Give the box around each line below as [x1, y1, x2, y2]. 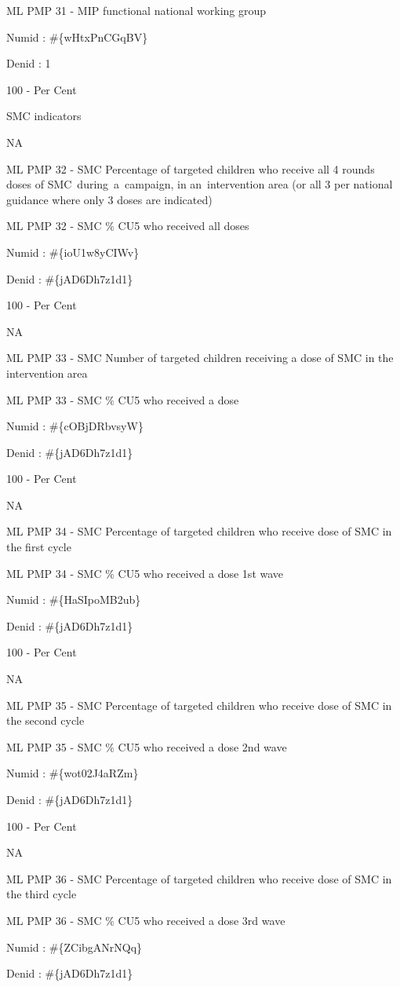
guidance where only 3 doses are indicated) [6, 191, 213, 207]
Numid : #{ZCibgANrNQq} [6, 938, 143, 955]
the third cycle [6, 886, 77, 902]
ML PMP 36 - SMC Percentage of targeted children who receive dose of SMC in [6, 870, 392, 886]
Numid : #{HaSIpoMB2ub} [6, 591, 141, 608]
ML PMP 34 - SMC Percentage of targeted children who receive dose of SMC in [6, 523, 392, 539]
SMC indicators [6, 108, 82, 124]
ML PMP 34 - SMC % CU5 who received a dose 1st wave [6, 565, 284, 581]
